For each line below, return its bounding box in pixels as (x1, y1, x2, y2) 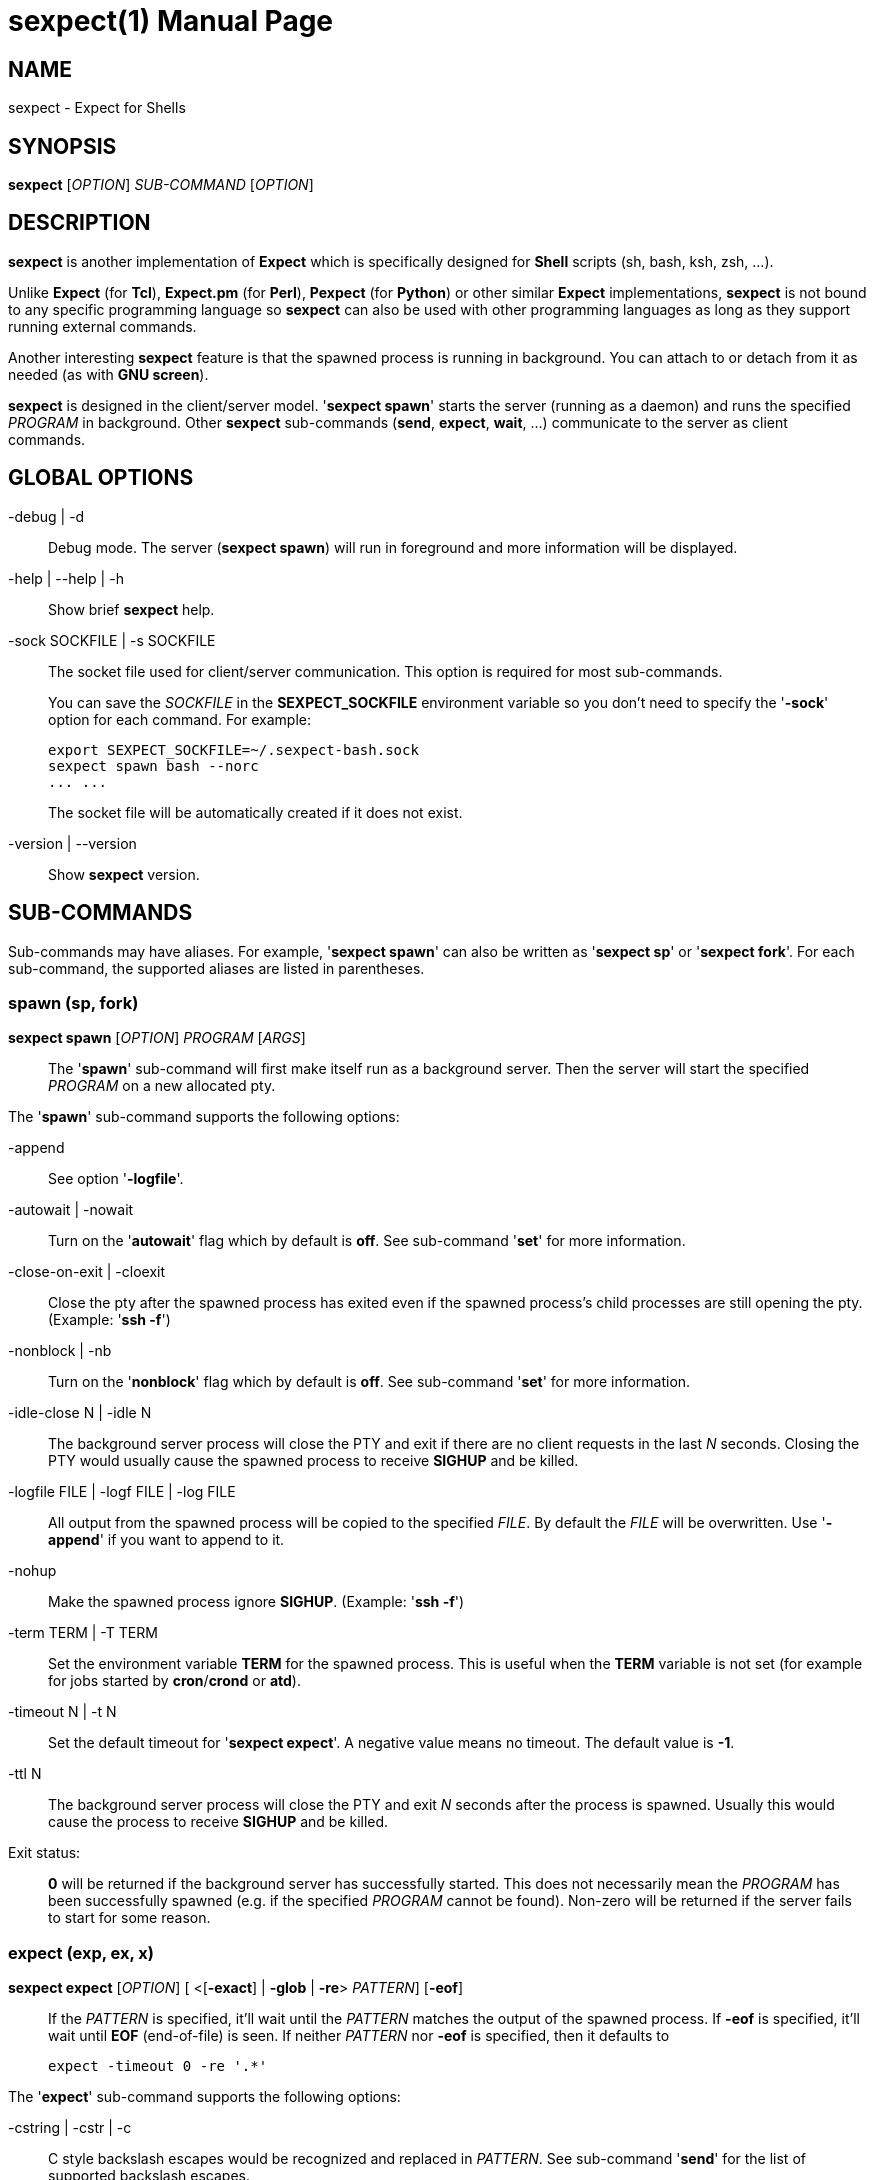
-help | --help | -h (8, 569, 124, 587)
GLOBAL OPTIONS (8, 465, 194, 491)
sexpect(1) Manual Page (8, 4, 334, 38)
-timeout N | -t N (8, 1703, 117, 1721)
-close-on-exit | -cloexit (8, 1263, 165, 1281)
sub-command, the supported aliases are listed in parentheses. (8, 959, 425, 977)
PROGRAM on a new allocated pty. (48, 1077, 276, 1095)
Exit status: (8, 1844, 81, 1862)
